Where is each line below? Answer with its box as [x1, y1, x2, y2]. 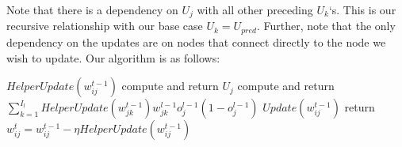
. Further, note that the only [256, 17, 396, 34]
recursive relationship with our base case [6, 17, 203, 34]
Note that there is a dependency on [6, 2, 178, 17]
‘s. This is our [328, 2, 396, 17]
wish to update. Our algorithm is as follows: [6, 49, 220, 66]
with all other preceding [197, 2, 313, 17]
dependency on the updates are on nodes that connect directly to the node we [6, 33, 386, 50]
